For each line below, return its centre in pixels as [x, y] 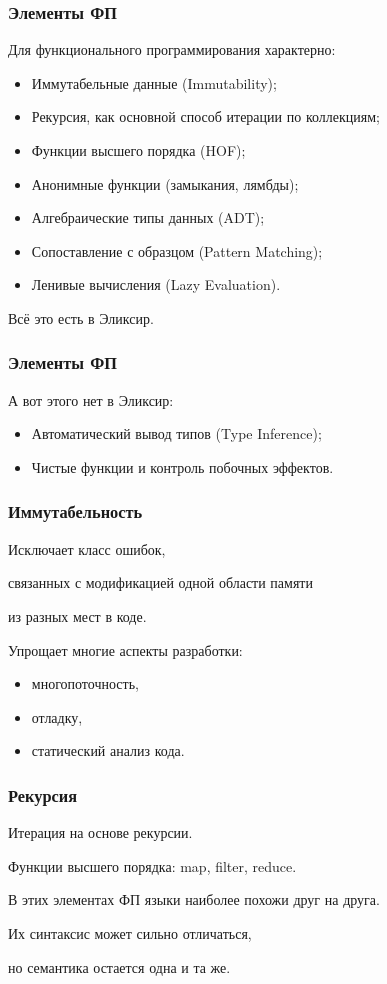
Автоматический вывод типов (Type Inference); [176, 433]
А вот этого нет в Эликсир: [91, 399]
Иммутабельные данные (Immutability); [154, 82]
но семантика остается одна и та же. [119, 966]
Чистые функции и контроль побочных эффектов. [182, 466]
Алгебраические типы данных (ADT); [148, 217]
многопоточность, [85, 683]
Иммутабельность [75, 511]
